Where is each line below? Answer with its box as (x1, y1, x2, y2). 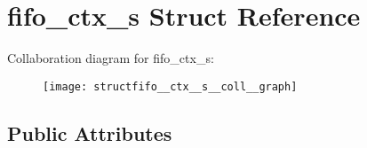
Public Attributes (7, 119, 172, 146)
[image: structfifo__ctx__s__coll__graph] (43, 80, 298, 93)
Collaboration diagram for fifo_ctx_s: (7, 49, 214, 67)
